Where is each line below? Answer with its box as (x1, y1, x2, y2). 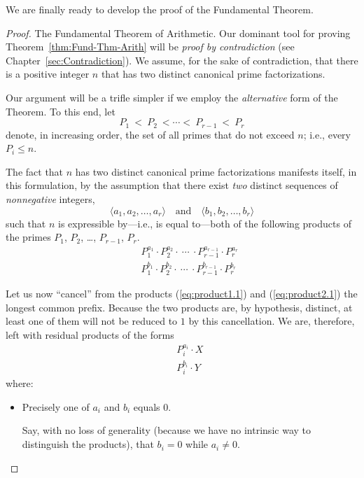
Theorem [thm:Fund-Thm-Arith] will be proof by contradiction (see (6, 39, 295, 54)
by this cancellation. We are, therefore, (188, 314, 355, 328)
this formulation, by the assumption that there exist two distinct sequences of (6, 178, 338, 192)
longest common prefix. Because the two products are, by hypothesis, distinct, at (6, 300, 353, 314)
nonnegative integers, (6, 191, 95, 206)
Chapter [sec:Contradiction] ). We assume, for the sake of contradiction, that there (6, 52, 358, 67)
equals (133, 399, 160, 414)
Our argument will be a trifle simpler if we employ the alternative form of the (6, 90, 338, 104)
